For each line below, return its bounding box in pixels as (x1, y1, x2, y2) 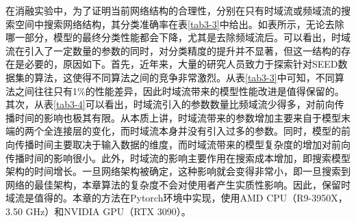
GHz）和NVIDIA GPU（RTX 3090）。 (25, 204, 191, 218)
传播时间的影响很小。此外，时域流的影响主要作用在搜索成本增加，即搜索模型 (5, 150, 351, 165)
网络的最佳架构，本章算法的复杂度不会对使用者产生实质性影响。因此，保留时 (5, 177, 351, 191)
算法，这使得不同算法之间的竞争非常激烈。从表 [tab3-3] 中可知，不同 (34, 70, 335, 84)
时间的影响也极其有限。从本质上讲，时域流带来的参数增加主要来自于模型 (14, 110, 341, 124)
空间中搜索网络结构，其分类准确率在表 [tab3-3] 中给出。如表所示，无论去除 (14, 16, 344, 31)
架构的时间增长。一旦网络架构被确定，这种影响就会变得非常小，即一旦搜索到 (5, 164, 351, 178)
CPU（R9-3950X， (266, 191, 348, 205)
